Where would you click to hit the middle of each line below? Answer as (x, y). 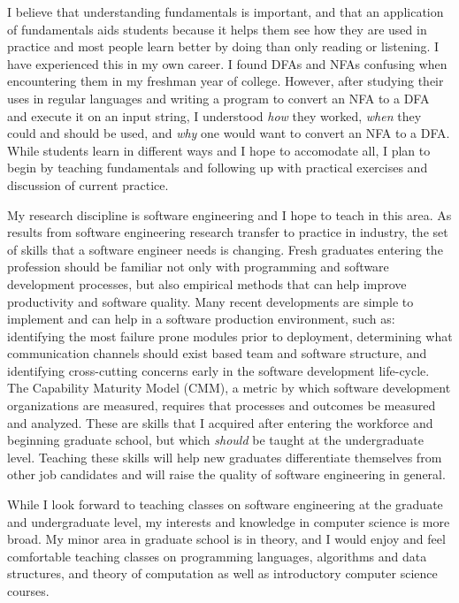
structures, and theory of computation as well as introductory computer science (222, 573)
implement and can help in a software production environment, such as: (201, 319)
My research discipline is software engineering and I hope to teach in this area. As (229, 214)
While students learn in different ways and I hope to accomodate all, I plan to (219, 150)
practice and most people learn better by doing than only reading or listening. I (223, 46)
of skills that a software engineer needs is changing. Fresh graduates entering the (225, 249)
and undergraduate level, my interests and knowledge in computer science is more (229, 521)
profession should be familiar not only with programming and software (198, 267)
